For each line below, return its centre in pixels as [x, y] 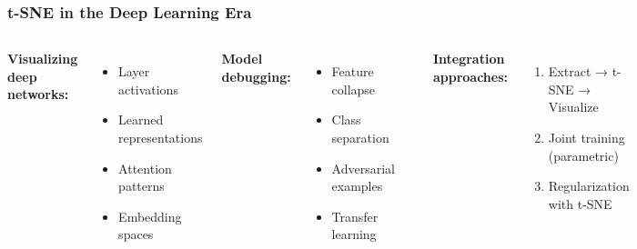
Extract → [578, 71]
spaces [136, 234]
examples [357, 186]
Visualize [573, 107]
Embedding [150, 216]
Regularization [589, 186]
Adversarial [363, 168]
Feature [353, 71]
